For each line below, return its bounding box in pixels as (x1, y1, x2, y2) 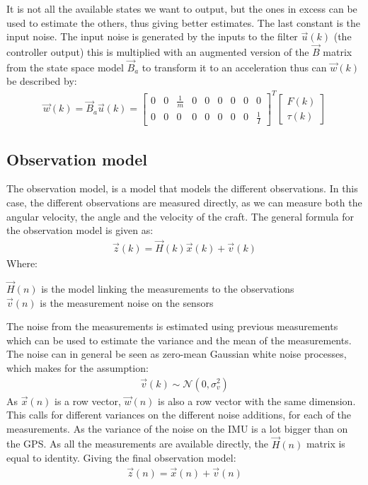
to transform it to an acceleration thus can (142, 59, 327, 74)
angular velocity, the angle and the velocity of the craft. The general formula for (6, 209, 354, 223)
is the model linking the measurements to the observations (41, 281, 294, 296)
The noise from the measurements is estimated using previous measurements (6, 319, 338, 334)
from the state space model (6, 59, 124, 74)
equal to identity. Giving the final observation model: (6, 450, 236, 465)
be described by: (6, 74, 77, 88)
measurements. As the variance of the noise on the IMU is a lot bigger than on (6, 421, 348, 436)
